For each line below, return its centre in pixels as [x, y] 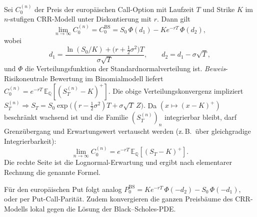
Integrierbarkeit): [30, 141]
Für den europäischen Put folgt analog [63, 189]
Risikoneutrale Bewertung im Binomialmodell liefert [84, 78]
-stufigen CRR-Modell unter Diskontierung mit [80, 19]
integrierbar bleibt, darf [201, 117]
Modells [16, 208]
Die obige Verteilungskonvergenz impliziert [178, 90]
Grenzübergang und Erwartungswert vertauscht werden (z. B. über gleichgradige [127, 131]
